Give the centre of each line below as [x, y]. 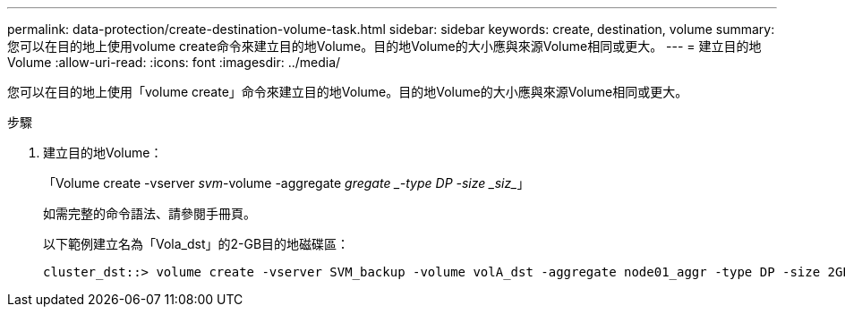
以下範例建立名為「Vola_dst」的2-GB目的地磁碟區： [196, 244]
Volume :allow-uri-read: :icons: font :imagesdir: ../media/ [174, 62]
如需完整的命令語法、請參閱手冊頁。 [149, 213]
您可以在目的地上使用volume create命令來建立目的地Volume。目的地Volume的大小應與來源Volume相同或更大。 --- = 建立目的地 [384, 46]
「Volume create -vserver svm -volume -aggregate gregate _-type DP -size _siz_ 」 [286, 183]
